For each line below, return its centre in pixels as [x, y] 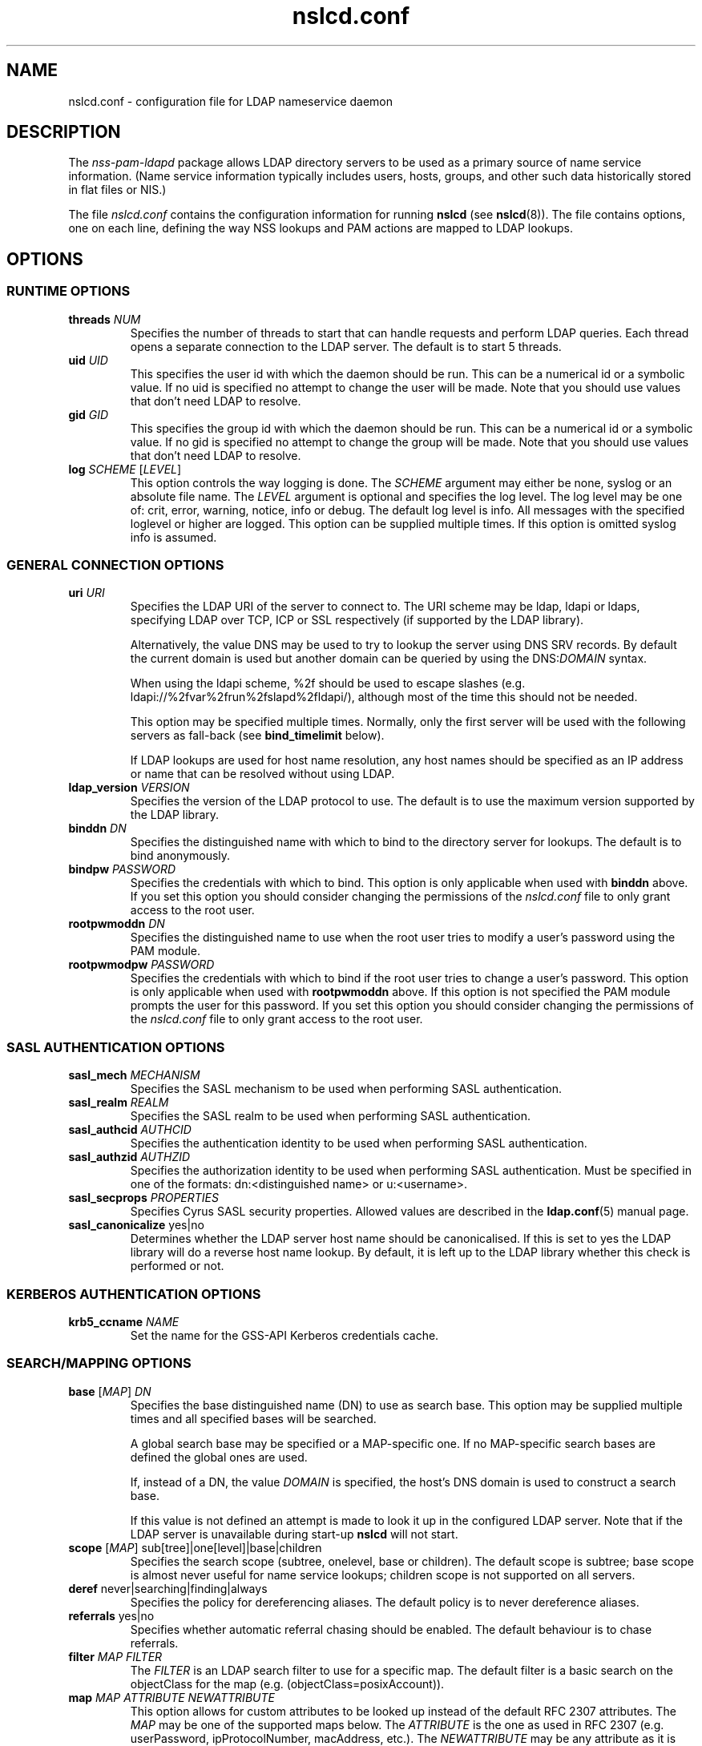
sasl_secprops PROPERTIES [143, 1198]
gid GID [89, 414]
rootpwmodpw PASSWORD [141, 965]
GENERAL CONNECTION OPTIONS [115, 565]
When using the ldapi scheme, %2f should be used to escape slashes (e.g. [328, 683]
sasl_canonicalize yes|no [136, 1225]
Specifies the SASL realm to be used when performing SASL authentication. [330, 1116]
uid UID [88, 360]
